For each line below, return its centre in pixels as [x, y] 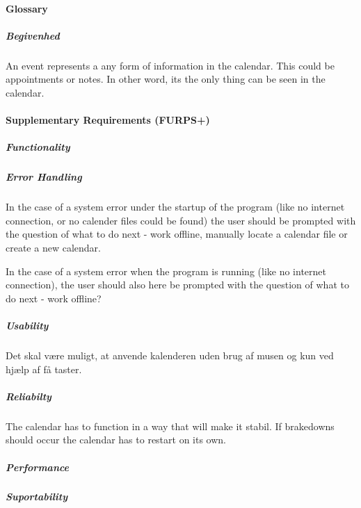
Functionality [38, 147]
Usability [27, 325]
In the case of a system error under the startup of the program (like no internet [175, 207]
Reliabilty [29, 396]
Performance [38, 467]
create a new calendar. [53, 248]
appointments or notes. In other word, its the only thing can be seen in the [166, 79]
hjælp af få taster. [44, 369]
